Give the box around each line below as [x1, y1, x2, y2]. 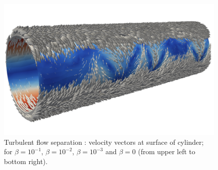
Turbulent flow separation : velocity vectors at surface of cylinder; [4, 136, 204, 147]
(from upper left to [138, 146, 196, 157]
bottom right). [4, 156, 48, 166]
